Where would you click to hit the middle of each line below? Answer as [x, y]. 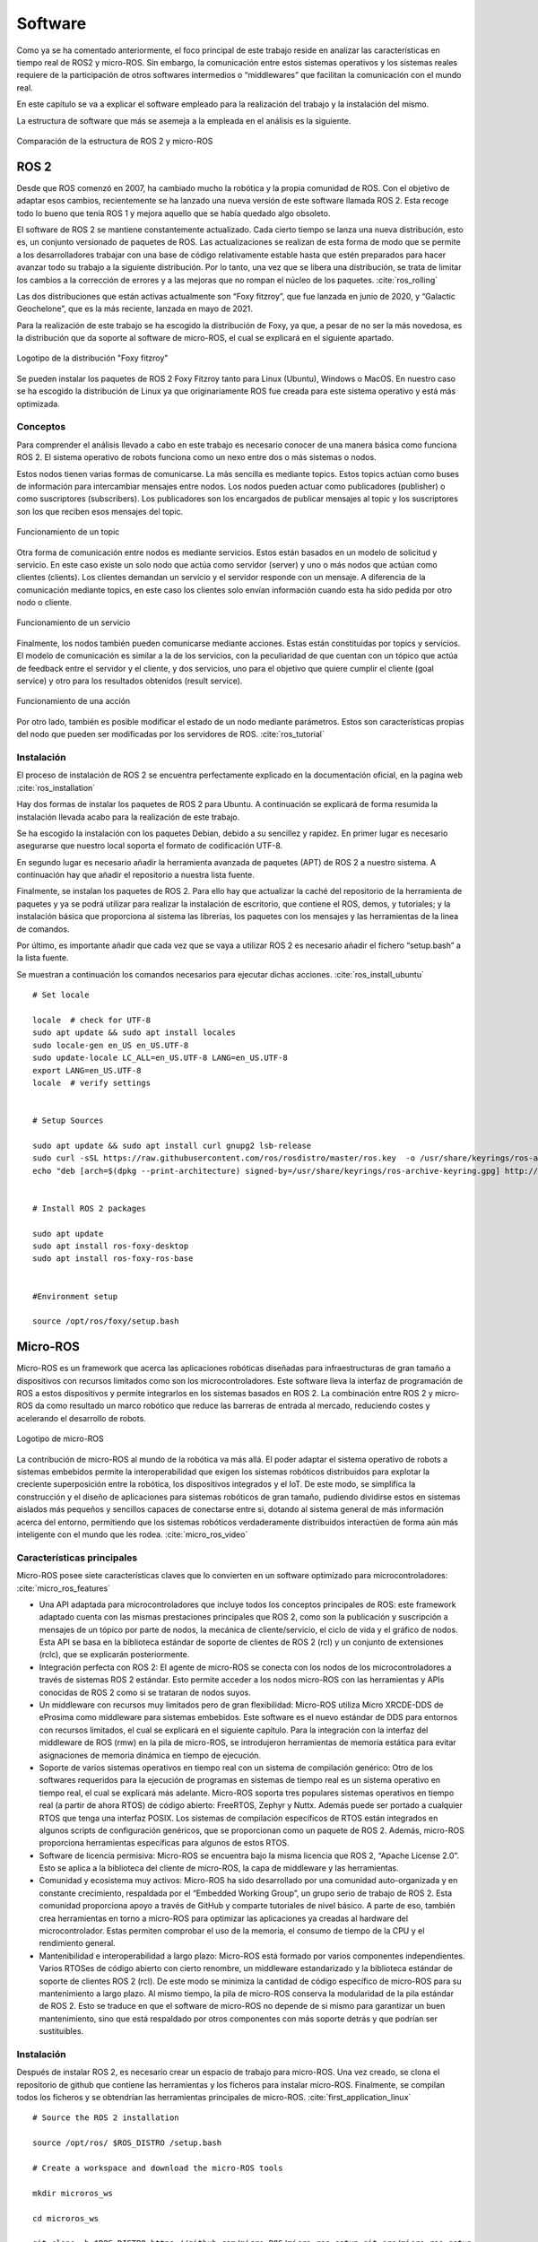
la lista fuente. [43, 958]
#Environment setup [75, 1296]
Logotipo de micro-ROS [61, 1438]
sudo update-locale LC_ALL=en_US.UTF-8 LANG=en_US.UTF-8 [161, 1058]
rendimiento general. [78, 1943]
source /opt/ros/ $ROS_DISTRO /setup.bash [127, 2143]
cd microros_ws [66, 2218]
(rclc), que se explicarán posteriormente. [114, 1655]
